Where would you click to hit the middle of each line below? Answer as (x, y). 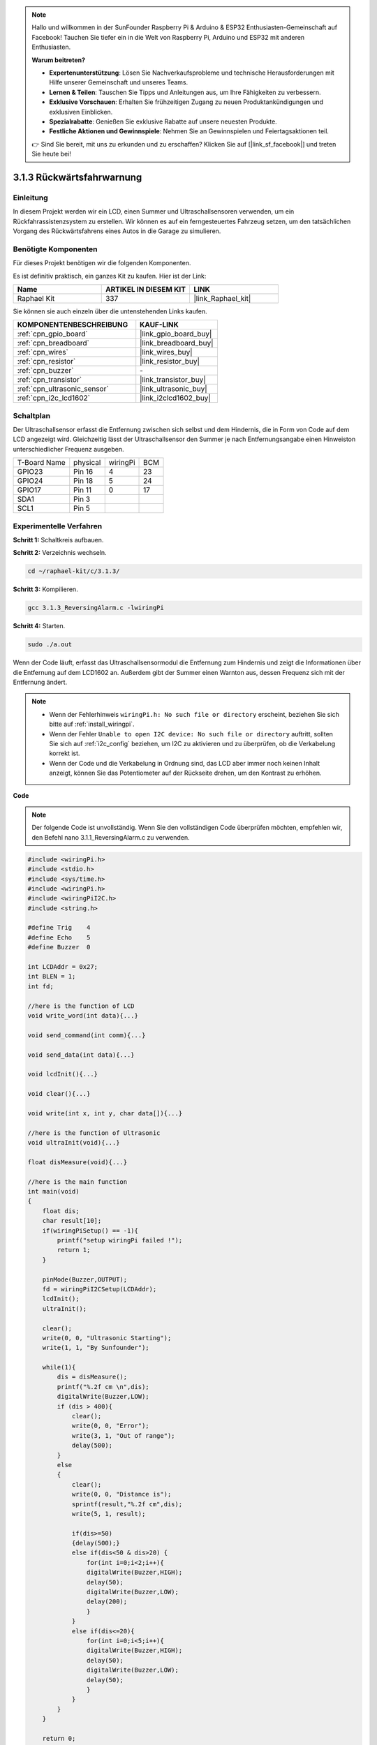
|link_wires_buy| (166, 352)
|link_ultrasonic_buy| (173, 389)
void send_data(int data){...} (81, 1055)
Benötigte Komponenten (55, 249)
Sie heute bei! (51, 154)
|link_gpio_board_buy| (176, 334)
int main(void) (53, 1191)
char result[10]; (72, 1221)
